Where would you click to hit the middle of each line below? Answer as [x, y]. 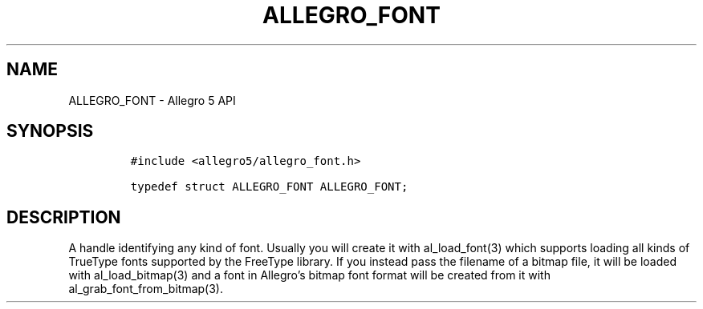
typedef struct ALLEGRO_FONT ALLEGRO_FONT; [269, 187]
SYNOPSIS [50, 131]
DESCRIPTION [64, 217]
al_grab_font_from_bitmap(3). [146, 289]
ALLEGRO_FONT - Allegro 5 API [152, 100]
